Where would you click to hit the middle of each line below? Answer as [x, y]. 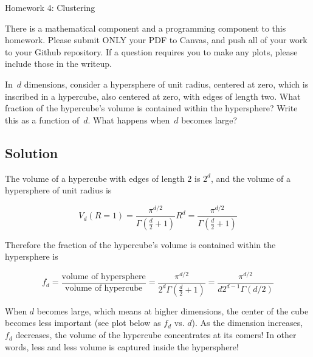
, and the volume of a [251, 178]
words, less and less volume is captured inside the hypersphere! [122, 346]
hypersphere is [32, 256]
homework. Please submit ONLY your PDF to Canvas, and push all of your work [156, 40]
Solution [32, 152]
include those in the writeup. [58, 64]
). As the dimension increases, [247, 323]
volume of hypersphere [104, 276]
